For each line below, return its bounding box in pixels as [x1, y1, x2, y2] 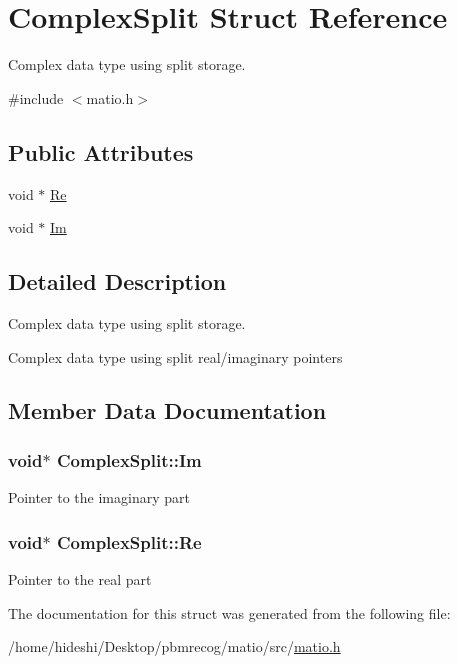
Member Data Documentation [8, 395, 327, 426]
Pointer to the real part [8, 568, 152, 589]
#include [8, 87, 64, 108]
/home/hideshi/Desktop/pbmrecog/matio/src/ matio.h [8, 636, 341, 657]
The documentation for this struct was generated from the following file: [8, 602, 451, 623]
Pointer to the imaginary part [8, 487, 190, 508]
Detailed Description [8, 266, 227, 297]
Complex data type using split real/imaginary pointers [8, 346, 343, 367]
